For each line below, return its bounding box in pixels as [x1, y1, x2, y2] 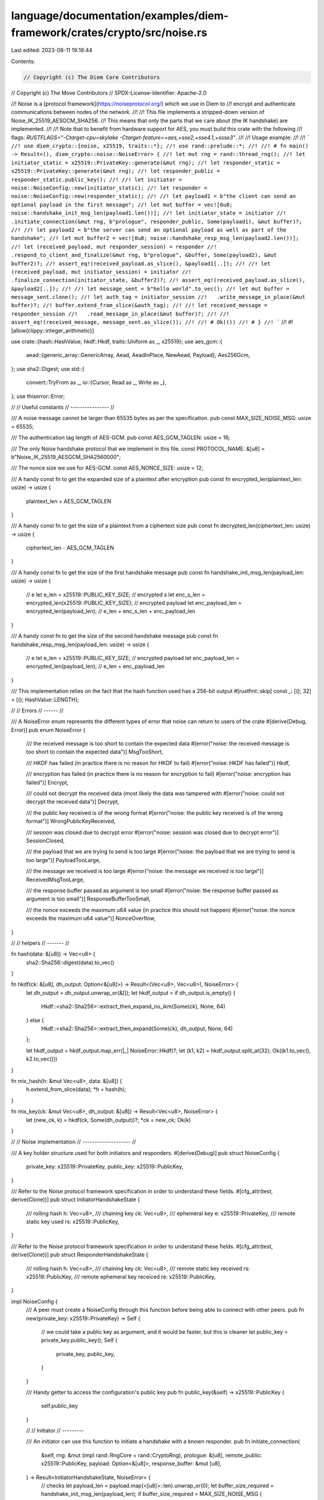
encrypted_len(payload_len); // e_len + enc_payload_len [26, 663, 165, 670]
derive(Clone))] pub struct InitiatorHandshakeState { [11, 1196, 140, 1203]
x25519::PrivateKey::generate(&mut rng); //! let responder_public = [11, 168, 220, 175]
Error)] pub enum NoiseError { [11, 726, 86, 733]
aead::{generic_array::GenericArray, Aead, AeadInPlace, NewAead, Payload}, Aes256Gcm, [26, 352, 250, 359]
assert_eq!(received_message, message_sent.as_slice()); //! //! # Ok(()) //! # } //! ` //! [11, 319, 287, 326]
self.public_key [41, 1402, 78, 1409]
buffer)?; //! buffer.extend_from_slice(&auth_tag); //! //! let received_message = [11, 302, 268, 309]
